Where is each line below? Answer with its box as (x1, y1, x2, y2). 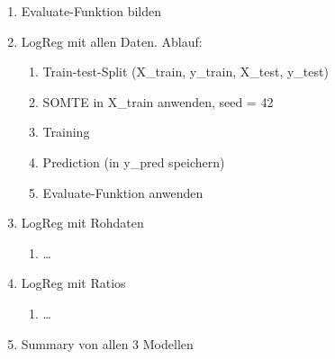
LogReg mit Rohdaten (21, 213, 144, 232)
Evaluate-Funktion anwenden (42, 183, 204, 202)
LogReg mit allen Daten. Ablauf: (21, 31, 203, 50)
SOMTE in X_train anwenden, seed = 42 (42, 92, 274, 111)
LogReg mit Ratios (21, 274, 126, 292)
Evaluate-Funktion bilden (21, 2, 162, 20)
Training (42, 122, 90, 141)
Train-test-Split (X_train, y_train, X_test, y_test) (42, 62, 329, 81)
